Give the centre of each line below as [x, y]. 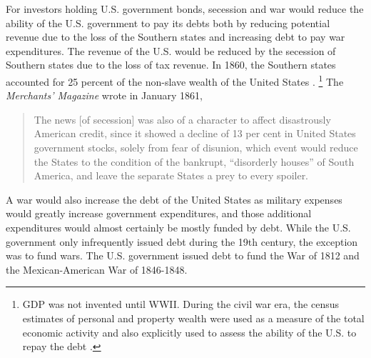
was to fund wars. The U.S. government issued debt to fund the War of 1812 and [183, 255]
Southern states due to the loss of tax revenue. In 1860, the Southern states [171, 65]
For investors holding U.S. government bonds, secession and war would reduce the [185, 9]
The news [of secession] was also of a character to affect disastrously [182, 119]
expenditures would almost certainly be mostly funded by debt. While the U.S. [178, 227]
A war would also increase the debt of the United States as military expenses [174, 199]
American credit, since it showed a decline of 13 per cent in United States [195, 133]
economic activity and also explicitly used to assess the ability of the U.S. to [189, 332]
